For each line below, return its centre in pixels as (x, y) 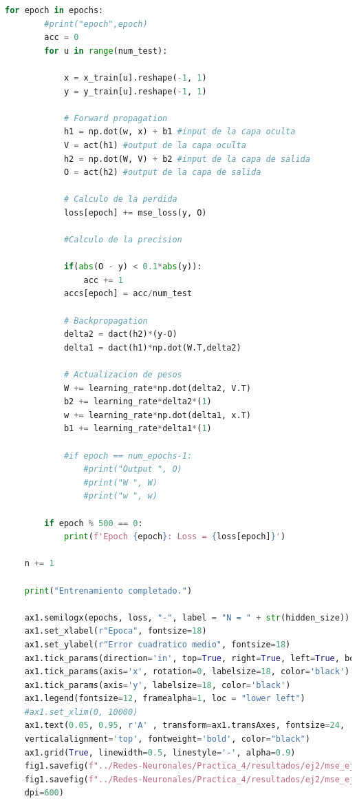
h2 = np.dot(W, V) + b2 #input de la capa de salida (187, 159)
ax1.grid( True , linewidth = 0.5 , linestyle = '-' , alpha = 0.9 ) (160, 752)
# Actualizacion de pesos (123, 375)
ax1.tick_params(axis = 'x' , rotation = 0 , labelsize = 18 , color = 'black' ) (187, 672)
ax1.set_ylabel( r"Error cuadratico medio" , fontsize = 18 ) (158, 644)
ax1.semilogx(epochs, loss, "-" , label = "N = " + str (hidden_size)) (187, 617)
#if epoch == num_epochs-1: (128, 456)
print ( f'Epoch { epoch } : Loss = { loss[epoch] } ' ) (175, 537)
